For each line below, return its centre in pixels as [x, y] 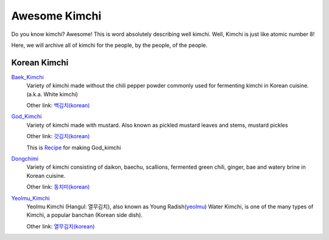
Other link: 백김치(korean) [58, 105]
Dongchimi [25, 158]
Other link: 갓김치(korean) [58, 136]
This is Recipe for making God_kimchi [74, 147]
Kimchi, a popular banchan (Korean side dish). [85, 215]
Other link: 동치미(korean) [58, 187]
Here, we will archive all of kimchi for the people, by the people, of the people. [109, 45]
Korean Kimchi [40, 62]
